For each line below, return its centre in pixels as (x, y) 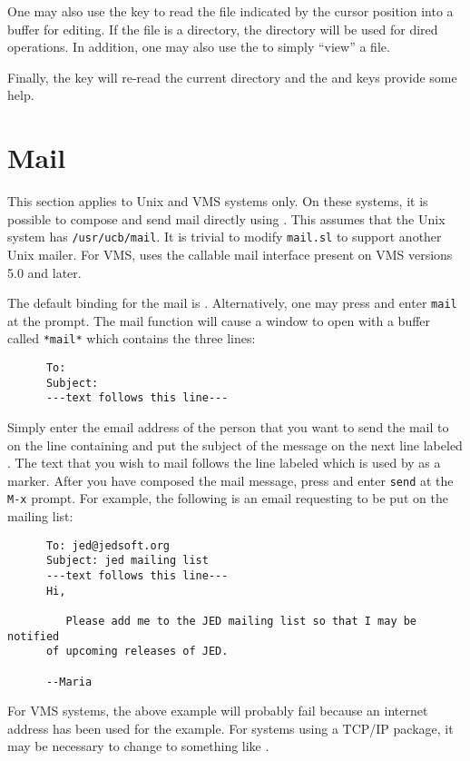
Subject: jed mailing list (127, 561)
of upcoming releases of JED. (137, 652)
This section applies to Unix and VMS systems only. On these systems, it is (218, 201)
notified (34, 636)
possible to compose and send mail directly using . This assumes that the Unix (226, 218)
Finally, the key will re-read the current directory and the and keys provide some (232, 77)
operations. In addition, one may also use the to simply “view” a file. (199, 47)
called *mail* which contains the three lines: (132, 338)
